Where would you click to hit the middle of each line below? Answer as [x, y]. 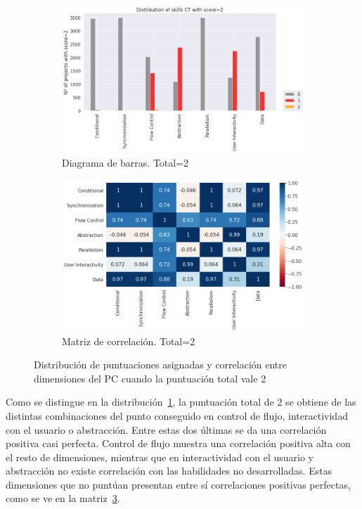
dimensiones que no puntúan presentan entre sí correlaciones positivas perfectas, [178, 484]
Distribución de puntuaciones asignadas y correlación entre [161, 365]
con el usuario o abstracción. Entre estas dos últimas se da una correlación [166, 429]
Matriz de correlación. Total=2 [129, 341]
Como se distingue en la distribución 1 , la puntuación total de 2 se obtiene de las [181, 402]
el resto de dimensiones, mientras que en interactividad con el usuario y [160, 457]
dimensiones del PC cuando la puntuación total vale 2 [150, 378]
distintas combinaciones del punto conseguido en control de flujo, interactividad [177, 415]
